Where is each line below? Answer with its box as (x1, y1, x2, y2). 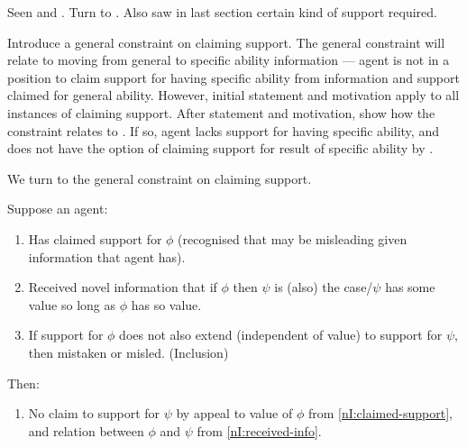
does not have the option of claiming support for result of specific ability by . (7, 139, 434, 158)
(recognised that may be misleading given (178, 229, 407, 248)
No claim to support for (28, 404, 160, 423)
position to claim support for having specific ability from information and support (7, 68, 460, 87)
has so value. (131, 295, 202, 314)
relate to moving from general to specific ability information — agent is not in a (7, 50, 450, 69)
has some (385, 278, 435, 296)
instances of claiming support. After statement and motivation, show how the (7, 103, 435, 122)
